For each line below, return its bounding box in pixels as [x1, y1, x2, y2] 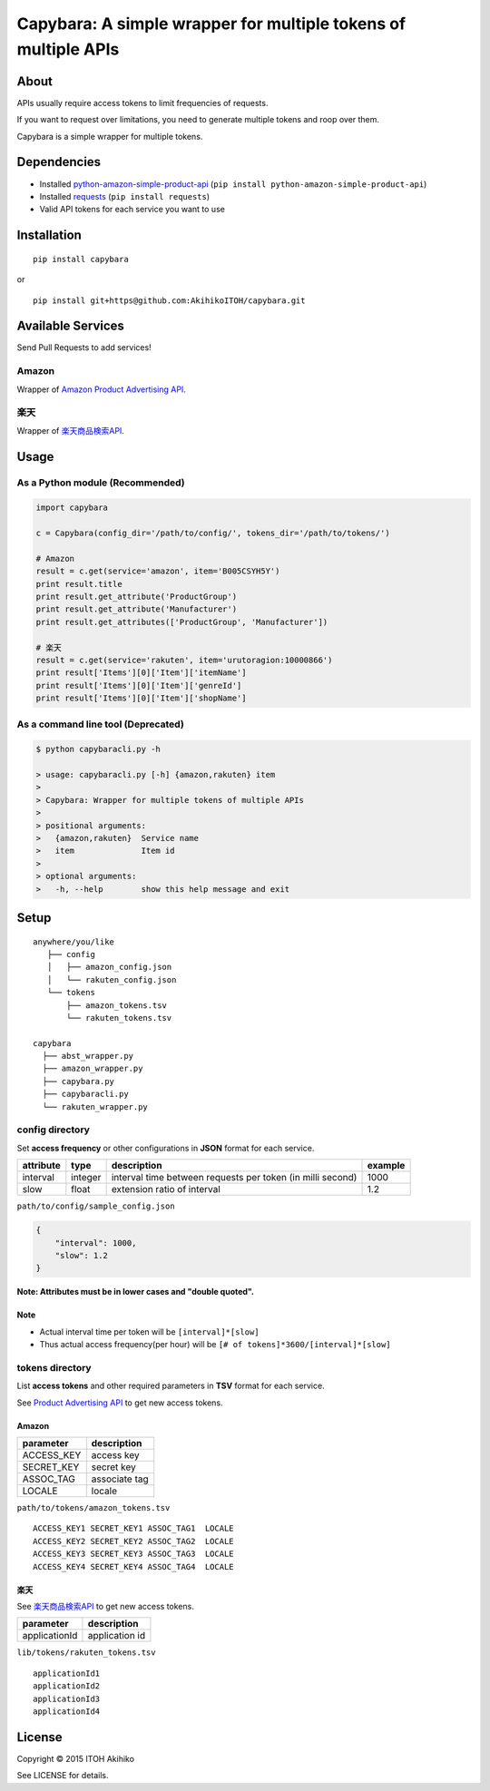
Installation [16, 228, 82, 243]
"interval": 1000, [54, 1238, 137, 1248]
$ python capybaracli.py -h [35, 744, 161, 755]
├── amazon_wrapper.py [42, 1063, 143, 1074]
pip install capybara [33, 254, 129, 264]
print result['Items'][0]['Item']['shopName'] [35, 693, 247, 703]
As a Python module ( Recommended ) [16, 476, 185, 489]
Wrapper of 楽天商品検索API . [16, 425, 124, 436]
